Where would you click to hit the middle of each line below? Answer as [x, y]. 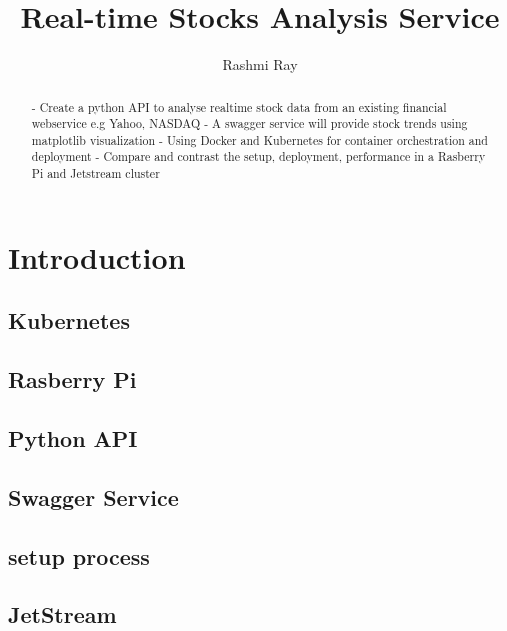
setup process [79, 555]
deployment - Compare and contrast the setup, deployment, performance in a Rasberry [258, 156]
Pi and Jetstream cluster [95, 173]
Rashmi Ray [260, 64]
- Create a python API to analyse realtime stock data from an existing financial [239, 106]
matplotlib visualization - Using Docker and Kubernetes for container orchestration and [259, 139]
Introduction [97, 256]
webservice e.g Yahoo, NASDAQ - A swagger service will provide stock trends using [249, 123]
